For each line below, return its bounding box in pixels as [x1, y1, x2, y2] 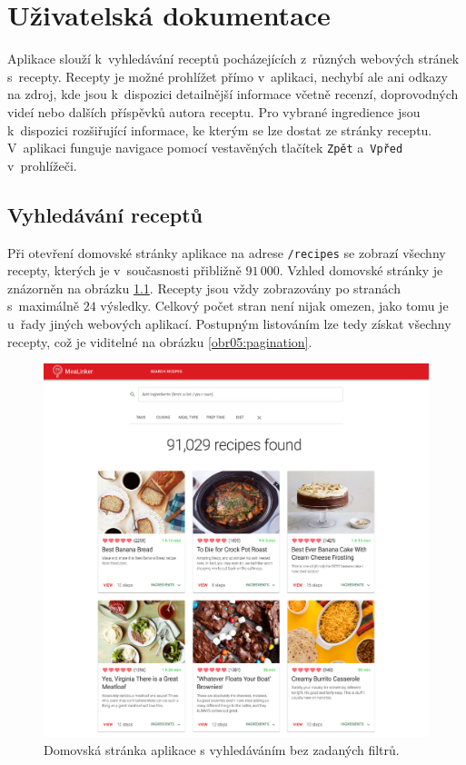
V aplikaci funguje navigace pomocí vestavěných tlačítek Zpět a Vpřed [7, 138, 403, 157]
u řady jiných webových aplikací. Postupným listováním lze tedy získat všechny [7, 313, 451, 333]
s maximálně [7, 296, 80, 315]
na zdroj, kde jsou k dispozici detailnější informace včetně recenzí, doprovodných [7, 84, 459, 104]
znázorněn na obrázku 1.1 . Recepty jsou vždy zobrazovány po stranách [7, 278, 401, 297]
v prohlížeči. [7, 155, 77, 174]
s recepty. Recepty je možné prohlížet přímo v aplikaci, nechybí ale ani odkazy [7, 66, 448, 85]
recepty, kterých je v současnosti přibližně [7, 261, 242, 280]
